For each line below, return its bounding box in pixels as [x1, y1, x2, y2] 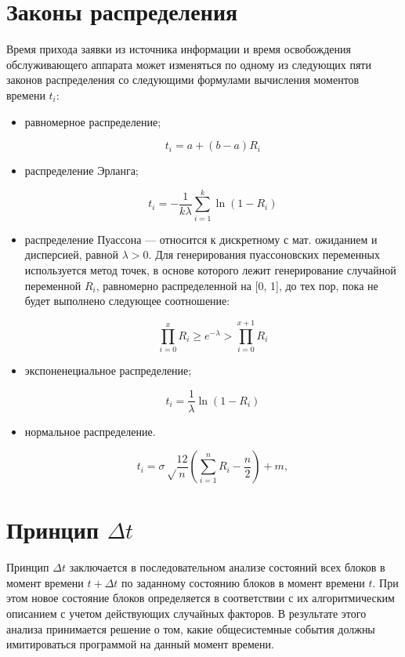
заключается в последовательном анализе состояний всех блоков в [69, 559, 385, 575]
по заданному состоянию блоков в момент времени [121, 574, 365, 590]
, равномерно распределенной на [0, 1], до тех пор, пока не [96, 277, 378, 293]
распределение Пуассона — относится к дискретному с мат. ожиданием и [24, 230, 378, 247]
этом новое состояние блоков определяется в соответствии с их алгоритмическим [6, 590, 395, 606]
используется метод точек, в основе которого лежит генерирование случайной [24, 262, 396, 278]
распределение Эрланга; [24, 162, 139, 179]
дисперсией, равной [24, 246, 119, 263]
